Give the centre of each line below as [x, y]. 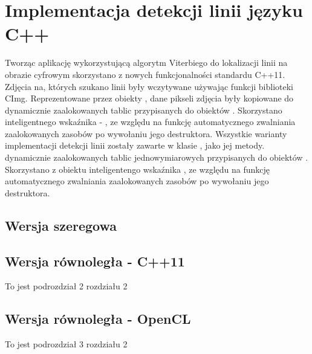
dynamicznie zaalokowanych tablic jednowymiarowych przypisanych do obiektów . [157, 157]
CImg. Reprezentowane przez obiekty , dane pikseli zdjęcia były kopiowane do [149, 98]
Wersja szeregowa [61, 225]
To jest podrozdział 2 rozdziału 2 [66, 286]
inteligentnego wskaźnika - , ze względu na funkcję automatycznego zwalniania [150, 122]
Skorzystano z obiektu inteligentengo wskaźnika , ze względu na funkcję [138, 169]
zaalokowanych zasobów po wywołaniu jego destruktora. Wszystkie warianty [146, 133]
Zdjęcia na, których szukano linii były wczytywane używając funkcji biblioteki [149, 86]
